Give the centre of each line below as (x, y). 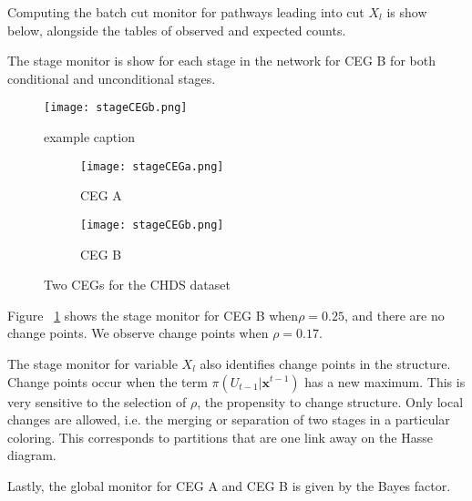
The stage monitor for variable (92, 363)
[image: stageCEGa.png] (152, 166)
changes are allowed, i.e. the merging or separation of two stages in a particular (229, 419)
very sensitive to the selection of (97, 401)
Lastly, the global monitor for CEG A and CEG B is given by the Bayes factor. (229, 485)
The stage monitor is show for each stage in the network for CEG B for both (221, 61)
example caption (89, 137)
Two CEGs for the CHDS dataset (137, 285)
